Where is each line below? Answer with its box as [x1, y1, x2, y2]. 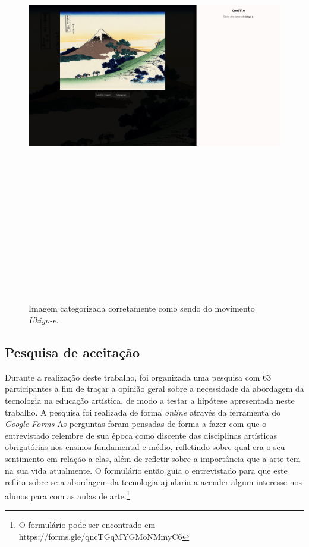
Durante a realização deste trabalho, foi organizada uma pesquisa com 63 [5, 370, 272, 383]
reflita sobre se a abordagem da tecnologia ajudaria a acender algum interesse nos [5, 476, 302, 488]
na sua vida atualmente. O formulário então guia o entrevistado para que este [5, 464, 288, 476]
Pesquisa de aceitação [5, 343, 140, 361]
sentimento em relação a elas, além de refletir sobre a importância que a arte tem [5, 452, 301, 465]
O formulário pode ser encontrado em [18, 518, 156, 531]
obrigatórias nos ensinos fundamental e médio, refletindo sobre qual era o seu [5, 441, 285, 453]
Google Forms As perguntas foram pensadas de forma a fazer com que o [5, 417, 267, 430]
